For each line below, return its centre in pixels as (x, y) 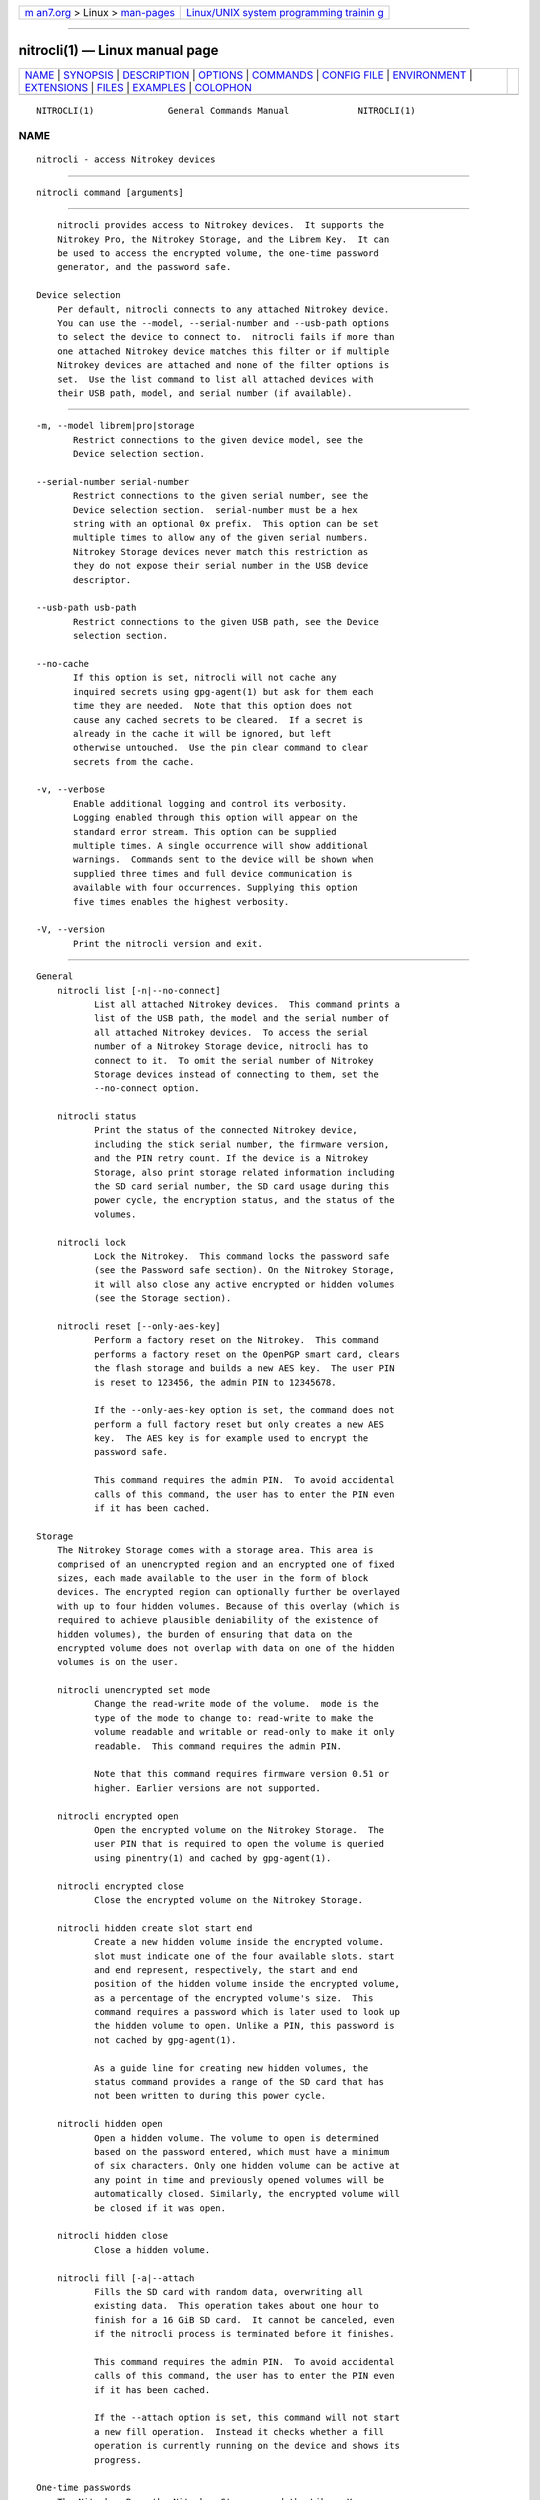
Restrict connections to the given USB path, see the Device (226, 621)
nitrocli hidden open (110, 2124)
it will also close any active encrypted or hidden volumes (244, 1284)
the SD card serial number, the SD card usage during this (241, 1186)
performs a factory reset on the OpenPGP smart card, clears (246, 1354)
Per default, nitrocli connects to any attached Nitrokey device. (223, 309)
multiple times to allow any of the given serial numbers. (221, 538)
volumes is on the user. (117, 1662)
